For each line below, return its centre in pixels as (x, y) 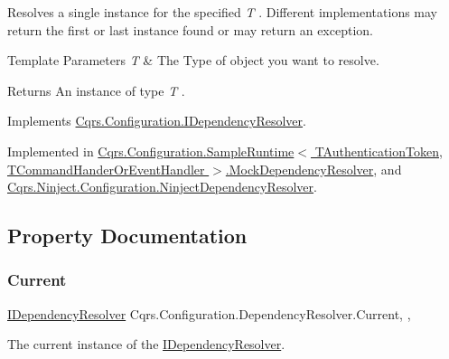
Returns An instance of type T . (96, 90)
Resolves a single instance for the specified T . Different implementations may (223, 12)
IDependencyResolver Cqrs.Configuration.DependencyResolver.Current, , (209, 313)
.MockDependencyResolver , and (313, 169)
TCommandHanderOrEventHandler (106, 169)
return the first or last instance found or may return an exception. (190, 29)
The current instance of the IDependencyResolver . (146, 344)
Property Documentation (127, 236)
